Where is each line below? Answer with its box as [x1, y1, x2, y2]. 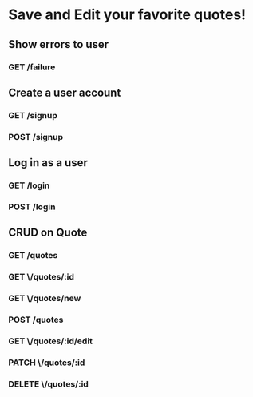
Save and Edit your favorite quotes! [8, 6, 247, 24]
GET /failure [8, 62, 56, 73]
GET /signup [8, 109, 57, 121]
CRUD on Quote [8, 226, 88, 240]
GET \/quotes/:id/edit [8, 335, 93, 347]
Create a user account [8, 85, 121, 99]
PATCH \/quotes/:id [8, 357, 85, 368]
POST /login [8, 201, 56, 212]
